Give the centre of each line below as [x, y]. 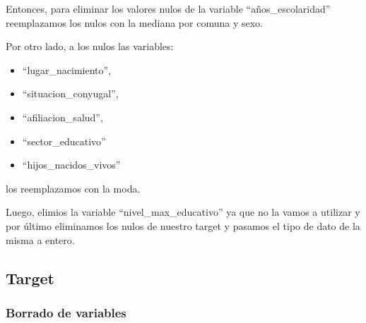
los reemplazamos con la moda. [73, 188]
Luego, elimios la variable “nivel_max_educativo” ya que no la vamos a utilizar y [183, 212]
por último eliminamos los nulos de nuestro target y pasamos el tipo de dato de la [183, 225]
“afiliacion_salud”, [63, 117]
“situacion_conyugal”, [70, 93]
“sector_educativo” [64, 141]
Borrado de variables [66, 312]
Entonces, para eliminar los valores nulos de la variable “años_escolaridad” [168, 8]
